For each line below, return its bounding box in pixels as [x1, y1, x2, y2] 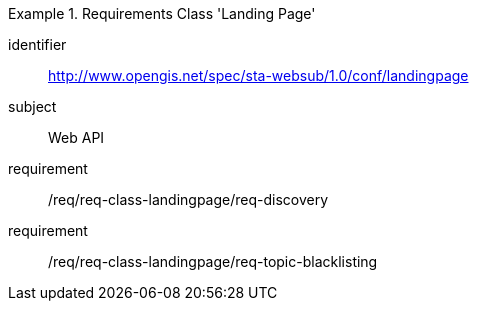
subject [8, 98, 57, 115]
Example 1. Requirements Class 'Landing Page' [8, 5, 316, 22]
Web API [48, 129, 105, 146]
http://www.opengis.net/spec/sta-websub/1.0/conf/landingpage [48, 67, 469, 84]
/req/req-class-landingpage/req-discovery [48, 191, 329, 208]
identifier [8, 36, 67, 53]
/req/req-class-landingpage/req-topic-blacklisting [48, 253, 378, 270]
